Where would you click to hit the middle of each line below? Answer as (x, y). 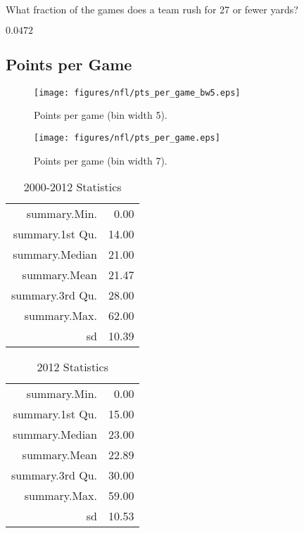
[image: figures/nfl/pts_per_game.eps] (127, 138)
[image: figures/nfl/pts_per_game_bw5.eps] (137, 92)
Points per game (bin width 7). (101, 160)
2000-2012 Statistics (72, 187)
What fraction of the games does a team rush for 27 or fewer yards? (152, 9)
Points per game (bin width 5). (101, 115)
